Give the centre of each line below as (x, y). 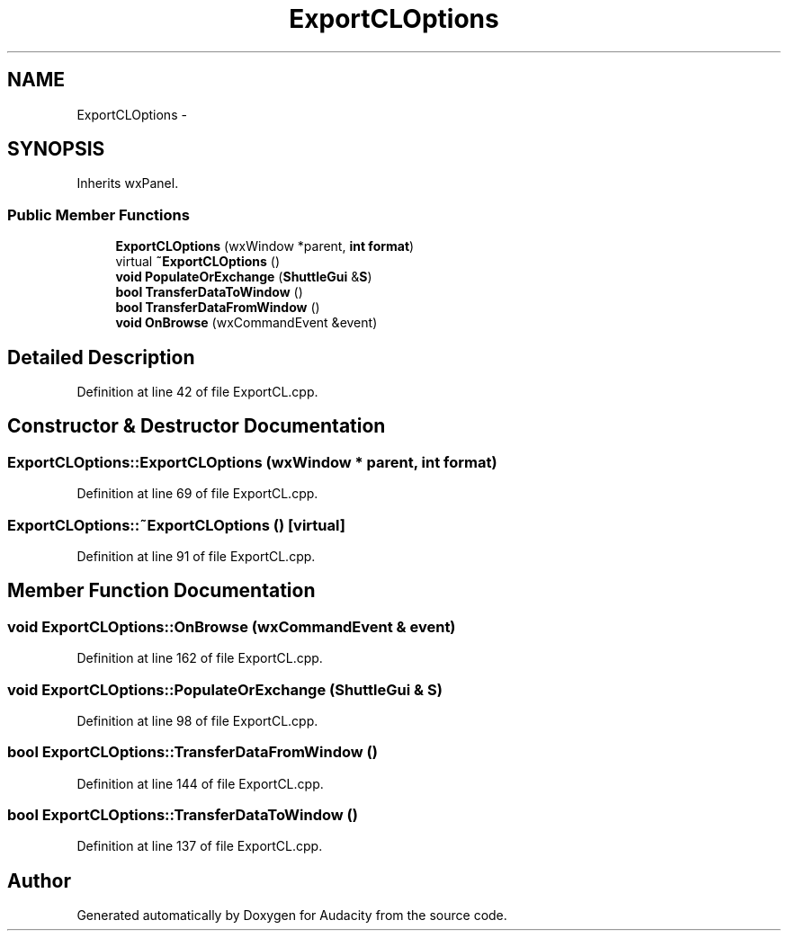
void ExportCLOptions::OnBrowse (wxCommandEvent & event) (232, 626)
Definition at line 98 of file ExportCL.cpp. (197, 720)
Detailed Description (101, 357)
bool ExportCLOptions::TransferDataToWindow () (183, 815)
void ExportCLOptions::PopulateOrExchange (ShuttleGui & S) (225, 689)
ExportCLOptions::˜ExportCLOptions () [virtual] (176, 525)
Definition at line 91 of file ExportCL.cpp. (196, 556)
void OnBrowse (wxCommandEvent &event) (246, 323)
